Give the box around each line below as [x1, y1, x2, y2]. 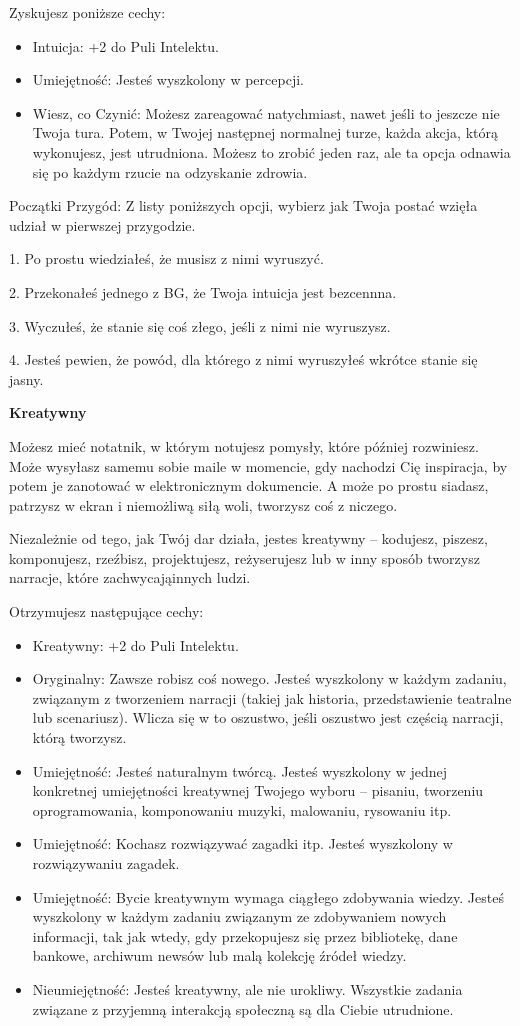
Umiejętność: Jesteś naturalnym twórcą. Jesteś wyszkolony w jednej [32, 760, 448, 781]
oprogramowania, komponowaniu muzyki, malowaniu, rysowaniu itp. [32, 799, 452, 820]
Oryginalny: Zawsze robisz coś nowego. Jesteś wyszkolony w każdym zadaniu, [32, 668, 507, 689]
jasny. [9, 368, 44, 389]
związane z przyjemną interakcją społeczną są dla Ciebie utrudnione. [32, 998, 454, 1019]
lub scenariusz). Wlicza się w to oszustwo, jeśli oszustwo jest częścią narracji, [32, 707, 504, 728]
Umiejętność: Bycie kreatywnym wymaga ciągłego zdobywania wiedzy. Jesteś [32, 886, 504, 907]
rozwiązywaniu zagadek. [32, 853, 180, 873]
